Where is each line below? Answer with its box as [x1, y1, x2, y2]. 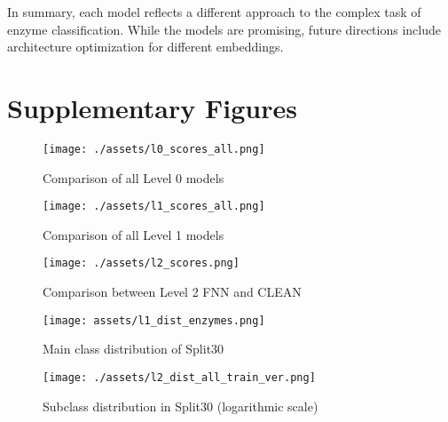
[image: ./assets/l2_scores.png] [43, 257, 240, 270]
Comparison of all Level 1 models [43, 225, 224, 243]
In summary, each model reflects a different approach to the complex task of [7, 3, 421, 20]
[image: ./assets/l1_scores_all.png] [43, 200, 265, 213]
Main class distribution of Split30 [43, 339, 224, 358]
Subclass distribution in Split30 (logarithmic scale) [43, 396, 318, 415]
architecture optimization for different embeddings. [7, 37, 284, 56]
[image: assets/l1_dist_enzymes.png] [43, 314, 265, 327]
